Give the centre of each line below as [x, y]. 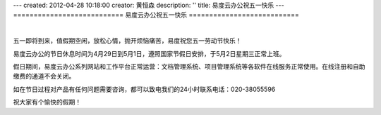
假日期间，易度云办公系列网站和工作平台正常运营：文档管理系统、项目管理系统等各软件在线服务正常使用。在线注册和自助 [189, 66]
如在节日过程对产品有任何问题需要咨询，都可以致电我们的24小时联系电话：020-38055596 [144, 89]
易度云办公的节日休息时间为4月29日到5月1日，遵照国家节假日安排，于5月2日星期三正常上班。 [149, 53]
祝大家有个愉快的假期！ [47, 102]
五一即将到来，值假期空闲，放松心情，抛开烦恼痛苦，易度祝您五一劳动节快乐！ [127, 41]
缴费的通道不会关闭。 [44, 76]
